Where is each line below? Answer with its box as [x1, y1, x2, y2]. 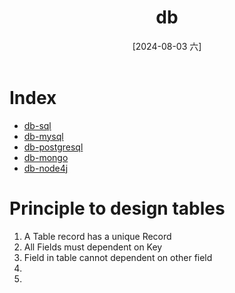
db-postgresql [23, 141, 84, 153]
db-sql [23, 119, 52, 131]
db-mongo [23, 151, 69, 163]
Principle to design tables [9, 197, 226, 220]
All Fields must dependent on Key [23, 241, 163, 253]
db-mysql [23, 130, 64, 142]
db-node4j [23, 162, 69, 174]
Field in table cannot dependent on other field [23, 251, 213, 263]
